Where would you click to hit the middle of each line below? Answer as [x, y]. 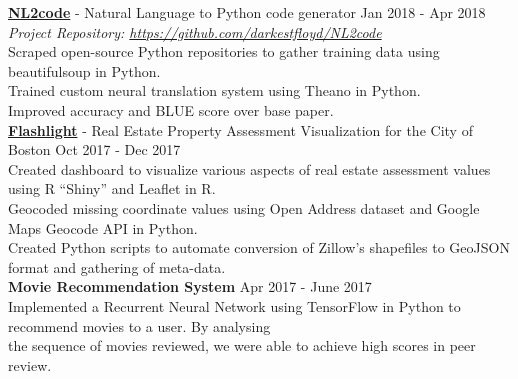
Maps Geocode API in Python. [103, 227]
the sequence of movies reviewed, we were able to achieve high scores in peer [242, 345]
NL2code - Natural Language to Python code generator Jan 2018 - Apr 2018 [247, 12]
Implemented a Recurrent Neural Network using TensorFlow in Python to [234, 305]
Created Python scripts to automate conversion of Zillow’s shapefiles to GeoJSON [259, 247]
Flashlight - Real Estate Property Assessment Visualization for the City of [240, 129]
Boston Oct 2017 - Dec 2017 [94, 149]
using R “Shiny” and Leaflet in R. [112, 188]
